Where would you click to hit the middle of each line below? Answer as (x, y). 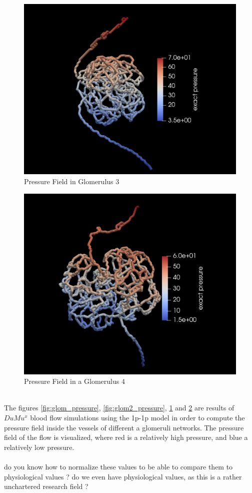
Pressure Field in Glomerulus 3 (72, 181)
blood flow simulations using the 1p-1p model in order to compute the (137, 417)
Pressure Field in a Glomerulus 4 (74, 381)
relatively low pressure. (39, 447)
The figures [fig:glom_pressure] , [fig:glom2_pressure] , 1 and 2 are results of (119, 408)
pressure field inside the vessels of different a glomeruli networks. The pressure (124, 427)
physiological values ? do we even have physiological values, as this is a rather (123, 476)
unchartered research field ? (46, 486)
